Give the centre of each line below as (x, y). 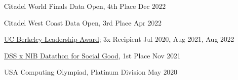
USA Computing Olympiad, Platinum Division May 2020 (91, 72)
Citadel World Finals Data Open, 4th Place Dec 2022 (85, 6)
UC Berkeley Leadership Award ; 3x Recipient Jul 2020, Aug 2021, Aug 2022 (119, 39)
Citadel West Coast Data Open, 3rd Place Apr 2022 (83, 22)
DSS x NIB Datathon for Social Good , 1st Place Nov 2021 (92, 55)
